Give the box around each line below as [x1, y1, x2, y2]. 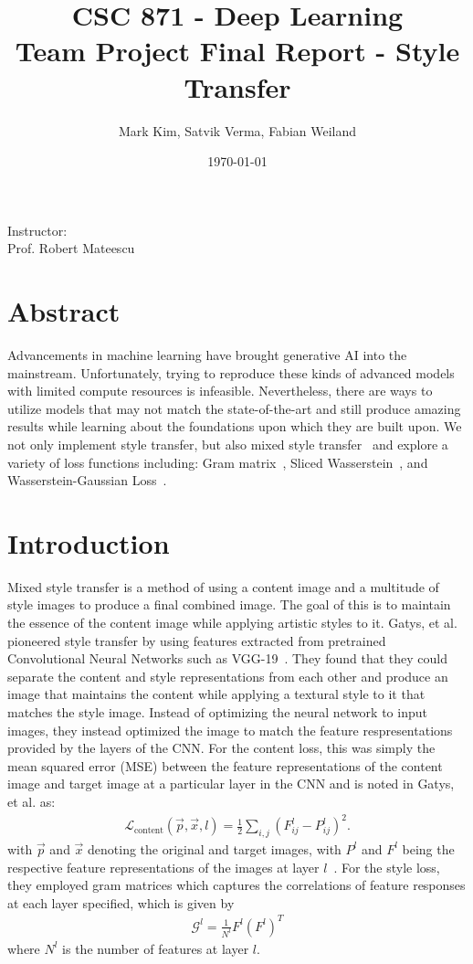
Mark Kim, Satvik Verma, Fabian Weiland [118, 121, 357, 140]
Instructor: [7, 220, 68, 239]
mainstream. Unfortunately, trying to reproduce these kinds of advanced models [7, 363, 455, 382]
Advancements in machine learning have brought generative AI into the [7, 345, 407, 364]
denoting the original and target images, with [88, 839, 342, 858]
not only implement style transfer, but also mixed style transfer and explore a [7, 434, 448, 453]
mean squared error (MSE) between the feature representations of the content [7, 756, 443, 775]
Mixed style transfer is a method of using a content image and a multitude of [7, 577, 439, 596]
